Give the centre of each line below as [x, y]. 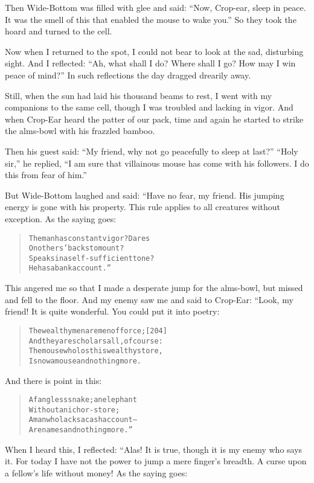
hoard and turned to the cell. [59, 31]
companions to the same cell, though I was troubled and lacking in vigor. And [149, 107]
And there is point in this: [53, 380]
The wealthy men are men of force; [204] [98, 331]
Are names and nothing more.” [81, 430]
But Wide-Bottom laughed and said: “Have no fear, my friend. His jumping [145, 195]
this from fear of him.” [46, 175]
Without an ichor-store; [74, 410]
